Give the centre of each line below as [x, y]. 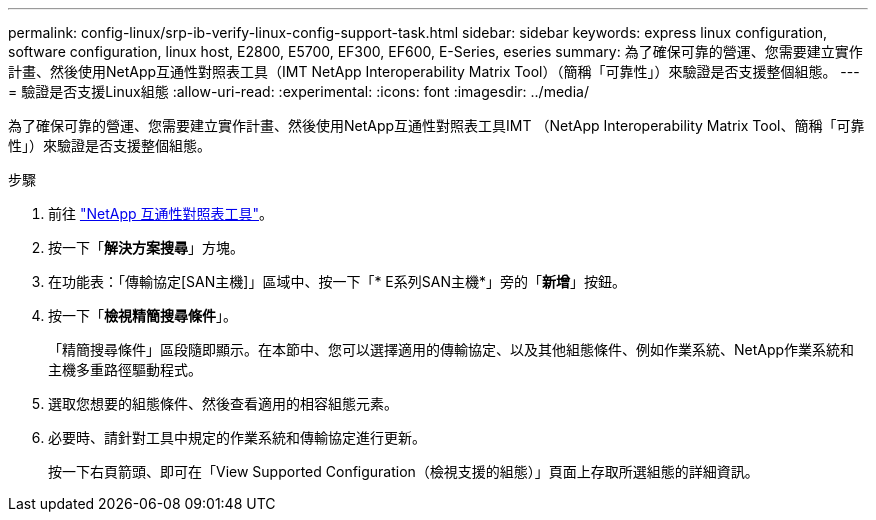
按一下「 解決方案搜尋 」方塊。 [146, 247]
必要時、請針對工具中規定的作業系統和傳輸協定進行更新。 [237, 437]
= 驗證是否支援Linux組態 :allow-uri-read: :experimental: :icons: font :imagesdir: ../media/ [298, 91]
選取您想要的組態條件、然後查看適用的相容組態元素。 [223, 403]
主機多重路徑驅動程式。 [125, 369]
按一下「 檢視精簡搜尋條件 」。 [142, 315]
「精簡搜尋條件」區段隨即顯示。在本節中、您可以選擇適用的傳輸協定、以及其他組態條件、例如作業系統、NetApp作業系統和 [451, 349]
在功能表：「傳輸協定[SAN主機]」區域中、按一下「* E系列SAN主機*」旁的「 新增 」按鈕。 [337, 281]
